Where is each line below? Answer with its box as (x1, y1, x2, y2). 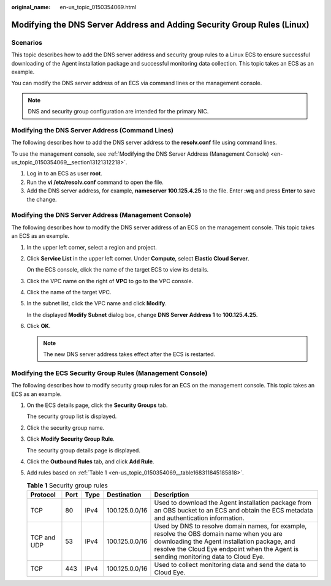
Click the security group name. (26, 424, 105, 432)
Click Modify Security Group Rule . (26, 435, 115, 443)
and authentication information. (154, 514, 245, 522)
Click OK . (26, 322, 51, 330)
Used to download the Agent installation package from (154, 498, 312, 507)
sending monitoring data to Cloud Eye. (154, 552, 265, 561)
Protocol (30, 490, 56, 499)
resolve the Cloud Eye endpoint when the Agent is (154, 545, 299, 554)
